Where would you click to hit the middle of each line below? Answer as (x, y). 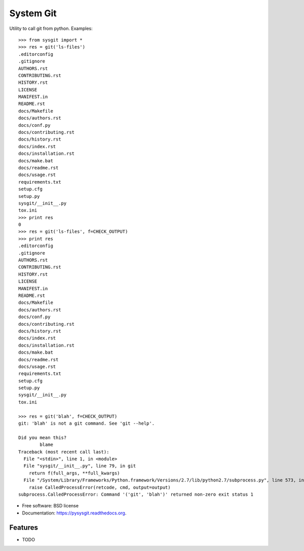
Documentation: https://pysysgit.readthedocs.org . (74, 513)
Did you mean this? (43, 437)
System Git (33, 13)
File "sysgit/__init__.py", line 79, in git (80, 466)
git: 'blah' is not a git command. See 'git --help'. (86, 423)
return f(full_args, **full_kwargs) (74, 473)
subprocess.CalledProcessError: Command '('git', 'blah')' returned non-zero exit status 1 (136, 494)
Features (24, 527)
